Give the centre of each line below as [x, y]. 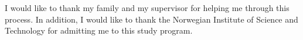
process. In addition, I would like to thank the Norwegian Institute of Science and [151, 19]
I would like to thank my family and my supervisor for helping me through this [147, 8]
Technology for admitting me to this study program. [99, 30]
